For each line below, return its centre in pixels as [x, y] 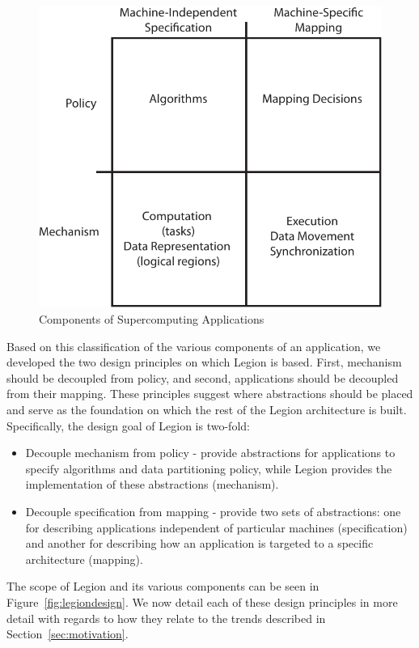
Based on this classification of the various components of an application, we [194, 346]
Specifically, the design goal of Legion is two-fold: [128, 425]
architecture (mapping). [84, 559]
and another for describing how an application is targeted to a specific [199, 543]
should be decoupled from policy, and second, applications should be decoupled [203, 377]
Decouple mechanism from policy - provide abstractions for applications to [210, 453]
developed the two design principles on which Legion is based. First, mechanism [204, 362]
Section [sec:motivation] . [68, 634]
